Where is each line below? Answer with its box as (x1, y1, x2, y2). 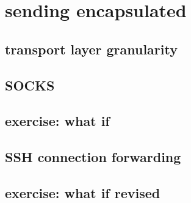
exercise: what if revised (5, 183, 160, 202)
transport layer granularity (5, 39, 178, 58)
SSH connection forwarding (5, 147, 181, 166)
